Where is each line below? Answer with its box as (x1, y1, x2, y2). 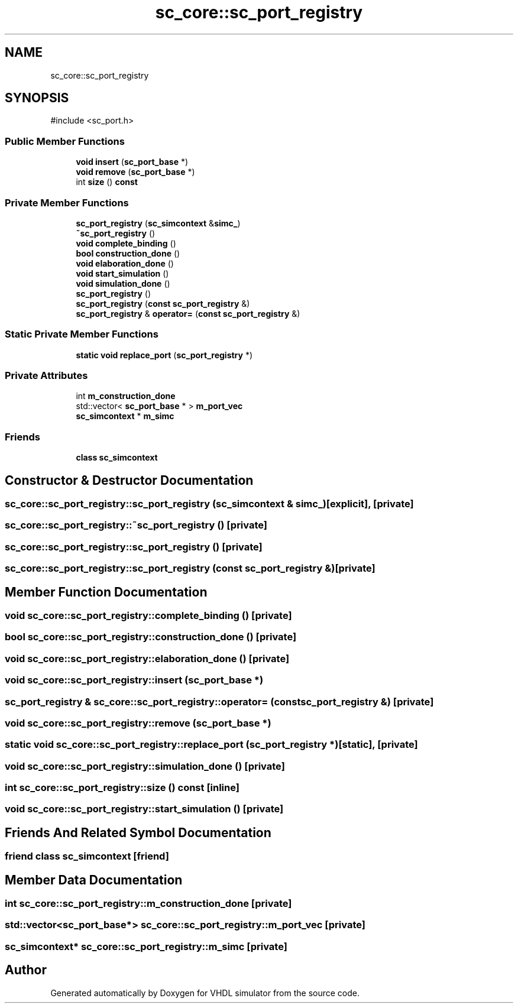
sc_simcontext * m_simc (76, 411, 174, 422)
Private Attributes (5, 370, 88, 382)
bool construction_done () (76, 248, 180, 258)
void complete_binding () (76, 238, 176, 248)
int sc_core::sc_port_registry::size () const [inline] (5, 782, 239, 793)
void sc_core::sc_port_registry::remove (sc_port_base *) (5, 717, 271, 729)
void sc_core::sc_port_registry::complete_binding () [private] (5, 610, 292, 621)
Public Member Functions (5, 135, 125, 147)
